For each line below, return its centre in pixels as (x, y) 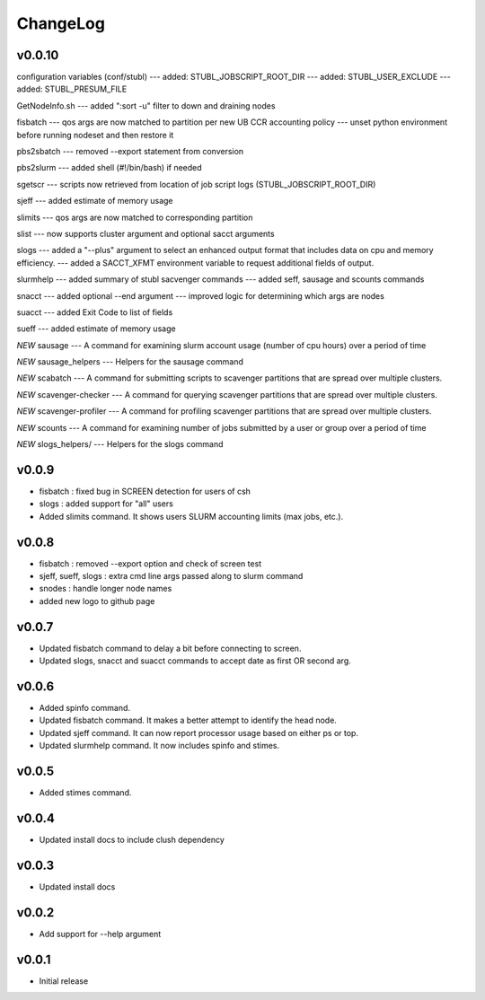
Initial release (64, 981)
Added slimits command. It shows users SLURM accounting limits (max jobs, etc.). (191, 516)
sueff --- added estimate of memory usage (96, 329)
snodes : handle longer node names (106, 589)
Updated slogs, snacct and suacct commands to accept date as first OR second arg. (195, 661)
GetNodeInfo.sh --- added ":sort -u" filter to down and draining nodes (146, 105)
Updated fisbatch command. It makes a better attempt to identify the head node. (188, 720)
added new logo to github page (97, 601)
